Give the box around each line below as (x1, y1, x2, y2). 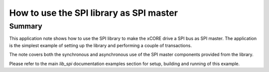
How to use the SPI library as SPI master (9, 7, 178, 18)
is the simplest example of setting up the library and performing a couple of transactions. (9, 42, 192, 48)
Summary (9, 22, 42, 31)
